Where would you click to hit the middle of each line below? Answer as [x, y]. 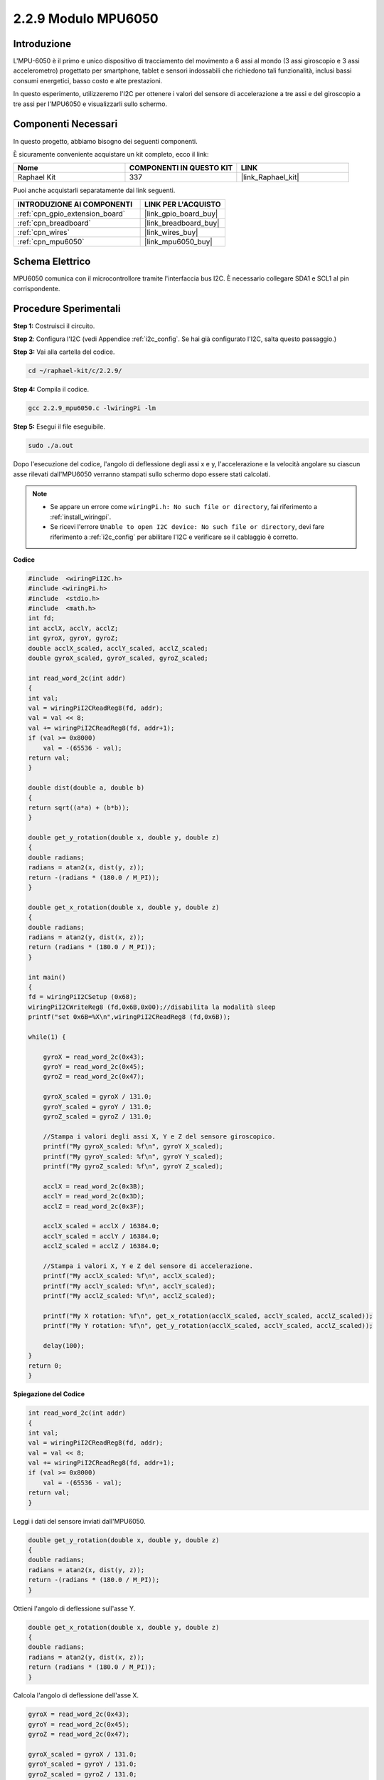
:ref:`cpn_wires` [44, 232]
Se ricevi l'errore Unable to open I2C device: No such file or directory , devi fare [187, 527]
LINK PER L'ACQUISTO [183, 204]
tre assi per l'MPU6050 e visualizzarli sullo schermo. [90, 104]
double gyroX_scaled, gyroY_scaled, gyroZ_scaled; [118, 658]
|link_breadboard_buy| [182, 223]
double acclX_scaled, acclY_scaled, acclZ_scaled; [118, 648]
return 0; [45, 1366]
